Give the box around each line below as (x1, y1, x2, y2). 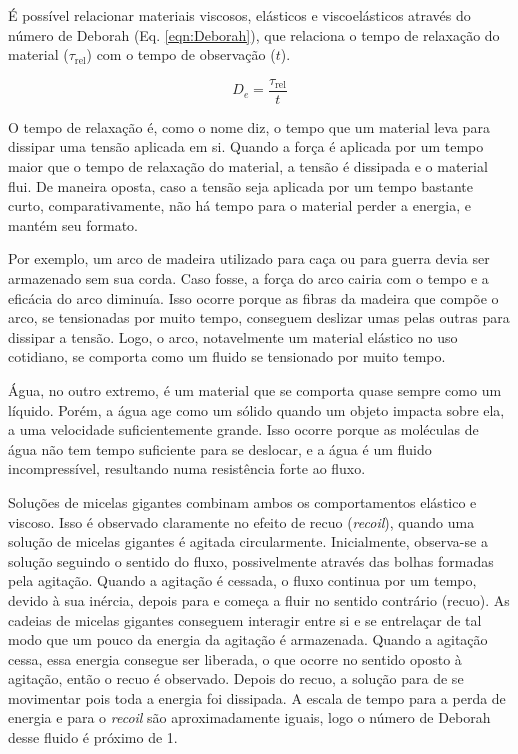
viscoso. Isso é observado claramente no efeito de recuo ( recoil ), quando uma (8, 511, 475, 532)
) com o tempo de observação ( (86, 44, 276, 65)
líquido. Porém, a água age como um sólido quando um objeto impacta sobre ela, (8, 399, 505, 420)
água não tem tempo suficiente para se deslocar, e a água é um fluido (8, 438, 432, 459)
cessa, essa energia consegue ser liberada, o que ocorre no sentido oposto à (8, 648, 462, 669)
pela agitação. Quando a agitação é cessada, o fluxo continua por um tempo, (8, 570, 477, 591)
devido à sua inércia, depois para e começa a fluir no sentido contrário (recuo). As (8, 589, 510, 610)
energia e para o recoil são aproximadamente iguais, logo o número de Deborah (8, 707, 491, 728)
